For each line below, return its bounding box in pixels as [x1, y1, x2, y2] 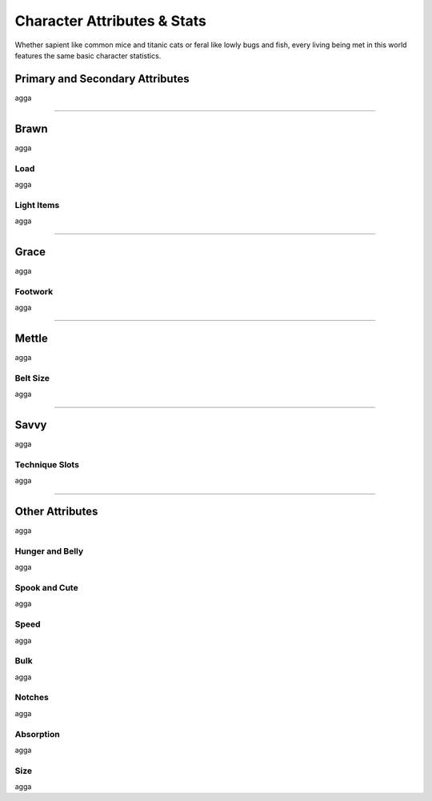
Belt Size [14, 372, 50, 383]
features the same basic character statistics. [14, 50, 162, 60]
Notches [14, 692, 50, 703]
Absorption [14, 728, 60, 739]
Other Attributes [14, 504, 98, 518]
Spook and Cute [14, 582, 79, 593]
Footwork [14, 286, 54, 297]
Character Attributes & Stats [14, 12, 207, 30]
